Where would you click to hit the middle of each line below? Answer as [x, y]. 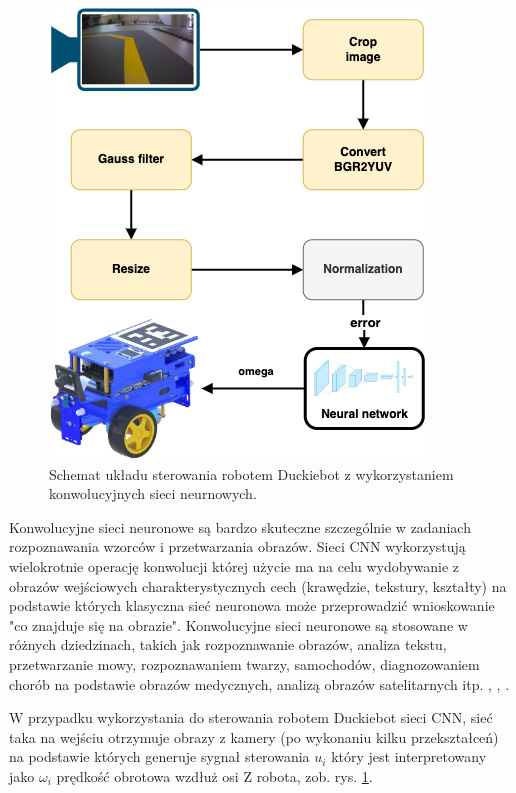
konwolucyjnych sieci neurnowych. [153, 493]
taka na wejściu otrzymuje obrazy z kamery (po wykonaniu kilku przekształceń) [254, 736]
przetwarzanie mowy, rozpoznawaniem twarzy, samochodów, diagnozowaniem [244, 663]
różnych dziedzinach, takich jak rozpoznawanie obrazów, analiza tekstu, [228, 644]
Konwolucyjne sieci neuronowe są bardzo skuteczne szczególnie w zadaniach [240, 526]
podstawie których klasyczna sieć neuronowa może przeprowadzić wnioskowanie [252, 605]
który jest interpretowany [409, 756]
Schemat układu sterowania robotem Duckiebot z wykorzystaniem [251, 473]
